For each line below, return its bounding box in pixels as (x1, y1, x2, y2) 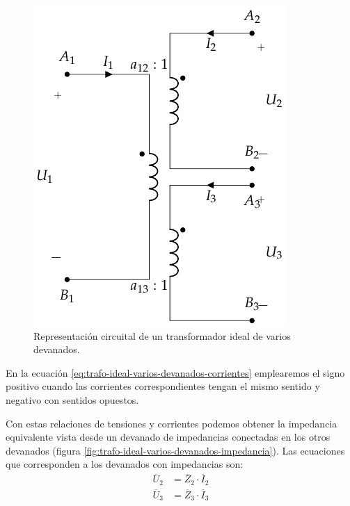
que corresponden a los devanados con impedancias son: (6, 457, 244, 471)
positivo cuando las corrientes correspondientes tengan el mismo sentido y (6, 379, 320, 393)
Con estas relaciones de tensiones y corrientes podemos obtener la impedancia (6, 416, 337, 430)
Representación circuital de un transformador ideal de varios (33, 328, 291, 343)
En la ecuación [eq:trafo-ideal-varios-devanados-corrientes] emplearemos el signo (6, 365, 345, 379)
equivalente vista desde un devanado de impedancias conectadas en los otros (6, 430, 331, 444)
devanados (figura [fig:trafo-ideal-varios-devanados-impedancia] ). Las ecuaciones (6, 443, 345, 457)
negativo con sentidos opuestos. (6, 392, 139, 407)
